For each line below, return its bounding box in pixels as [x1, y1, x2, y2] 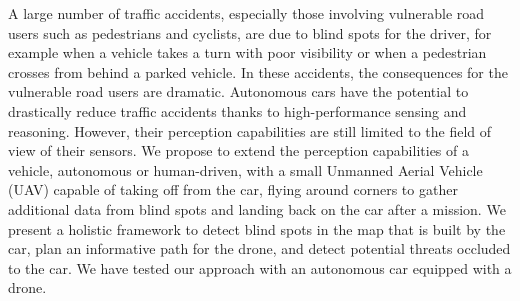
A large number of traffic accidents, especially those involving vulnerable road [8, 3, 485, 23]
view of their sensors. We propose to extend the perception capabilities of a [8, 140, 469, 161]
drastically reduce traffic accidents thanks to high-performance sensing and [8, 100, 467, 121]
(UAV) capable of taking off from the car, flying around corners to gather [8, 179, 458, 200]
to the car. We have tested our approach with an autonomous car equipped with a [8, 257, 512, 278]
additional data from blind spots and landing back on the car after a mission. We [8, 198, 506, 219]
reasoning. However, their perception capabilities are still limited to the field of [8, 120, 492, 141]
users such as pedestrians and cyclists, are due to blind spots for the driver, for [8, 22, 492, 43]
